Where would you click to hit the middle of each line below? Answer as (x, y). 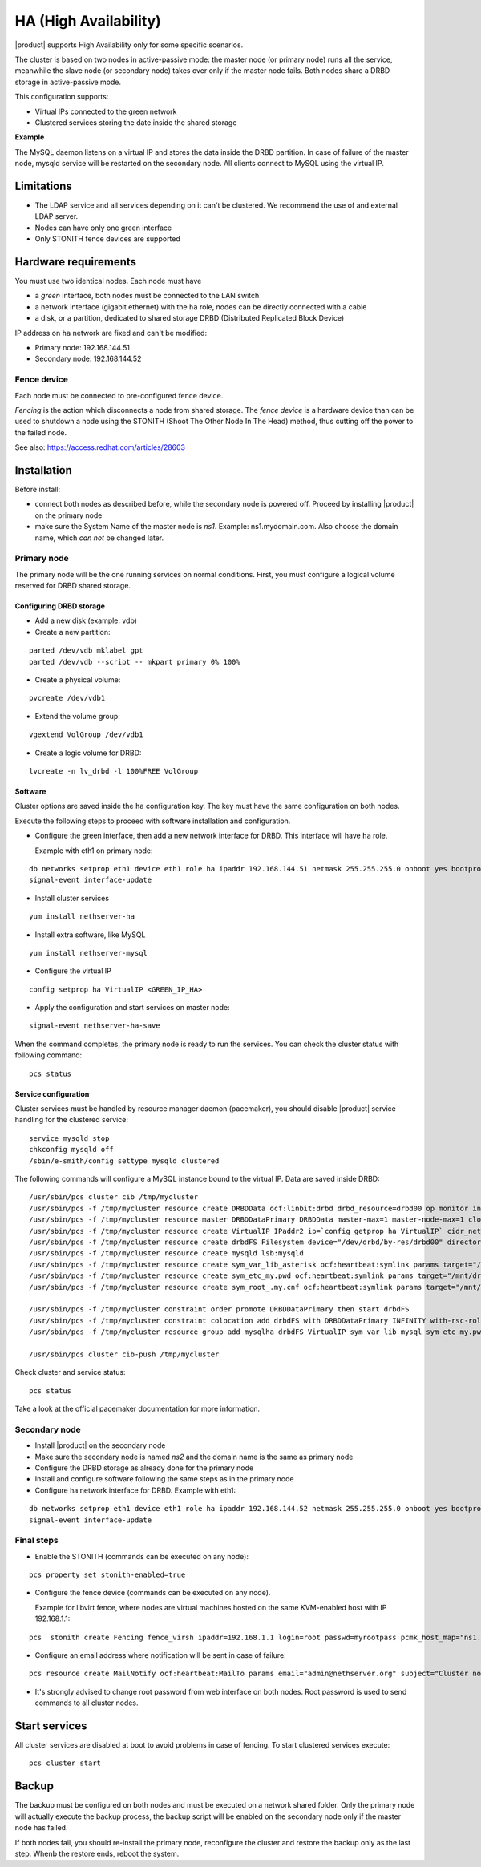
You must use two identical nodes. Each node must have (108, 281)
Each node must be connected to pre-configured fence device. (119, 395)
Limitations (43, 186)
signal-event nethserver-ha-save (95, 1026)
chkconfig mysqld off (71, 1150)
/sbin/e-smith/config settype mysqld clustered (124, 1161)
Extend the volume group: (77, 716)
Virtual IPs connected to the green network (106, 111)
